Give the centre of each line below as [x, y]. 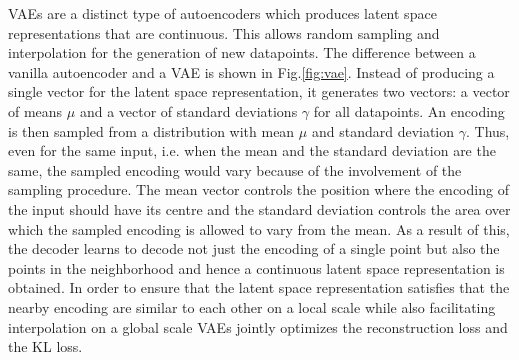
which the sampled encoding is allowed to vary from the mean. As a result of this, [259, 228]
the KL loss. [45, 346]
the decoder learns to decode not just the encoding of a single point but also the [254, 248]
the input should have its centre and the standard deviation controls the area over [259, 208]
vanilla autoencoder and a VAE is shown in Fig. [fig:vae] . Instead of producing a [251, 71]
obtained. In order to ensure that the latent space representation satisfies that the [259, 287]
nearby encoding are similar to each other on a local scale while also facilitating [252, 306]
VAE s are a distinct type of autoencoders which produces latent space [222, 13]
